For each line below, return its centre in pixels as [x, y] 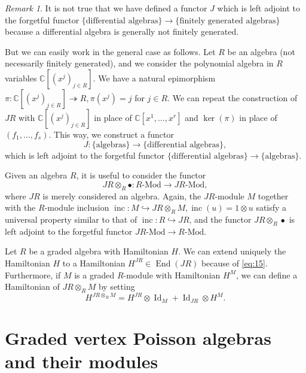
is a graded [94, 275]
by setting [117, 286]
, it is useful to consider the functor [141, 175]
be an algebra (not [261, 51]
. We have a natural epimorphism [154, 78]
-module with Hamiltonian [172, 275]
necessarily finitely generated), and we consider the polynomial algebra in [139, 63]
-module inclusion [77, 207]
